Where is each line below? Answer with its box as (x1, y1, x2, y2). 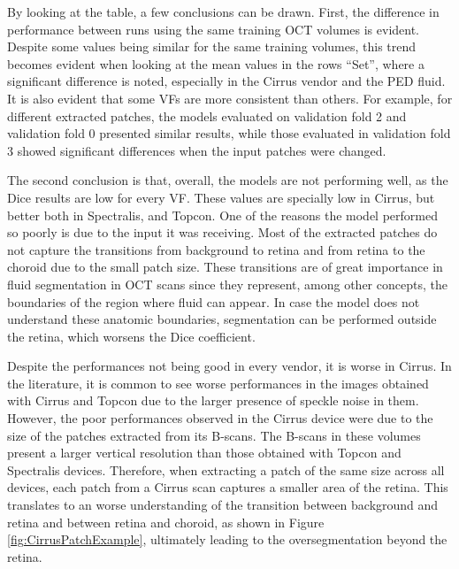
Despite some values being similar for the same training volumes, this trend (7, 37, 417, 56)
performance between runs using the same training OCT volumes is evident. (7, 19, 420, 38)
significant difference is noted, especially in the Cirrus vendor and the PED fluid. (7, 72, 446, 90)
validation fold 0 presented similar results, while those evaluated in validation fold (7, 124, 451, 142)
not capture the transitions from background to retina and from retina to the (7, 240, 425, 258)
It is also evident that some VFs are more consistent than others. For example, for (7, 88, 453, 107)
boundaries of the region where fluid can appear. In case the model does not (7, 292, 420, 311)
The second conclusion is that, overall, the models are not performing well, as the (7, 171, 448, 189)
